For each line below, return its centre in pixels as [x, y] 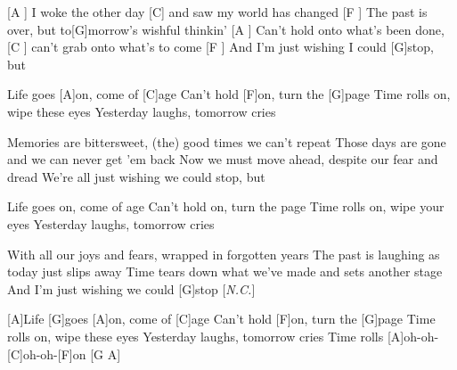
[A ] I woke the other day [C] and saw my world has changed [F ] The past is [217, 12]
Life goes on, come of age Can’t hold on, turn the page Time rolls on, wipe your [226, 206]
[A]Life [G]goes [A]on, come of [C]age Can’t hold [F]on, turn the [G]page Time [221, 319]
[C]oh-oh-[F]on [47, 354]
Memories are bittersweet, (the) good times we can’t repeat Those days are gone [227, 141]
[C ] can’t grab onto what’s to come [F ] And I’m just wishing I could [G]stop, [220, 47]
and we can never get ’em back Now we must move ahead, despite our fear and [223, 159]
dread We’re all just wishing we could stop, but [136, 176]
